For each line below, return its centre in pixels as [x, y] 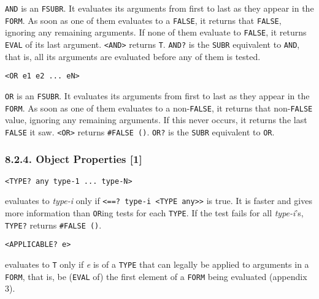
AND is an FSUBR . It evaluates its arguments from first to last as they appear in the [159, 8]
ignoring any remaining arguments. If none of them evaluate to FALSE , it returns [156, 32]
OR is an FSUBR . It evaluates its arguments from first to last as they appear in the [157, 95]
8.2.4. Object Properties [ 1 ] [74, 159]
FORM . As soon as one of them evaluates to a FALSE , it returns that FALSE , [143, 20]
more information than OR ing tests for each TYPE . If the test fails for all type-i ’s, [154, 212]
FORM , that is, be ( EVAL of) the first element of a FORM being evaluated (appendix [156, 276]
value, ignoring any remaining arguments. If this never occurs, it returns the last [156, 120]
